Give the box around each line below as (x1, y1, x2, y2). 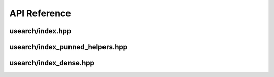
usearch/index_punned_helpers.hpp (9, 43, 128, 51)
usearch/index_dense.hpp (9, 59, 95, 67)
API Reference (9, 8, 71, 19)
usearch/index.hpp (9, 27, 72, 35)
